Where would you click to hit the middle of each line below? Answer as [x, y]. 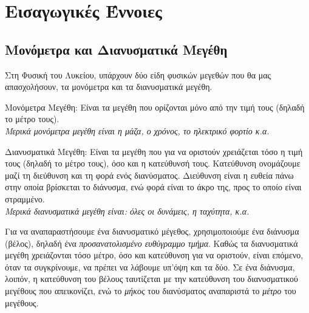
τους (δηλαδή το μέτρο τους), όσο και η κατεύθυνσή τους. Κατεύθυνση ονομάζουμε [153, 163]
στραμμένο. [25, 198]
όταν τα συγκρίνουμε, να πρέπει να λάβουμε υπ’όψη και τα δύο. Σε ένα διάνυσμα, [150, 267]
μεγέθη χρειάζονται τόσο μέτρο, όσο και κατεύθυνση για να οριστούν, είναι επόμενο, [154, 255]
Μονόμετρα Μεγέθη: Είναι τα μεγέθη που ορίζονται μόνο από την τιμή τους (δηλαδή [155, 107]
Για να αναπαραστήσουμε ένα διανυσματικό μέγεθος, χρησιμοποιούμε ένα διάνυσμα [152, 231]
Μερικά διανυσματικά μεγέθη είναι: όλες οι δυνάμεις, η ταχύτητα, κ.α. [127, 211]
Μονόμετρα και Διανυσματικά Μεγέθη [116, 49]
